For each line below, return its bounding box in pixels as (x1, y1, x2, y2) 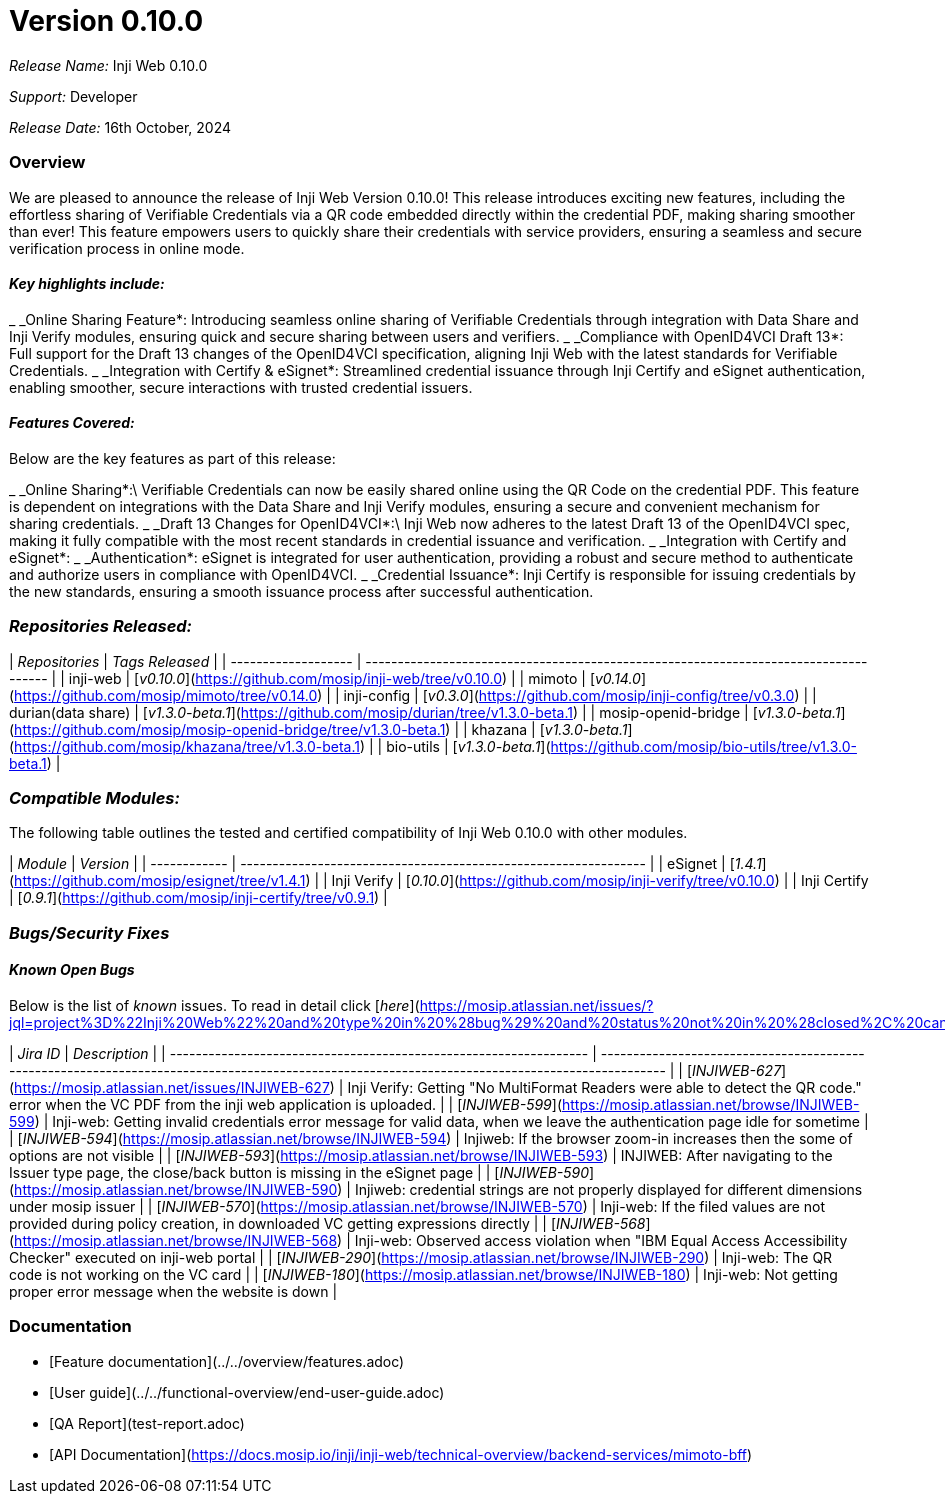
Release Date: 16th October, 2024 (9, 118, 232, 136)
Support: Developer (9, 87, 138, 105)
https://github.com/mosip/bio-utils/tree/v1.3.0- (550, 737, 857, 755)
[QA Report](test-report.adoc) (49, 1414, 245, 1432)
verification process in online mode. (9, 239, 245, 257)
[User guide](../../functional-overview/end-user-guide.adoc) (49, 1383, 445, 1401)
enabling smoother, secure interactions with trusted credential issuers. (9, 378, 473, 396)
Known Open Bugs (9, 961, 135, 979)
